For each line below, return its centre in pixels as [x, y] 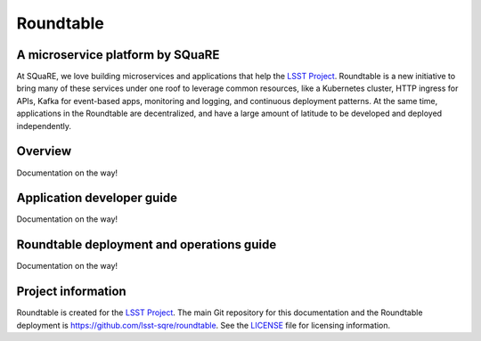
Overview [44, 151]
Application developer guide [97, 198]
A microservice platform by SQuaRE [118, 55]
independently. [44, 126]
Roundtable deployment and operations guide [147, 245]
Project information [71, 292]
